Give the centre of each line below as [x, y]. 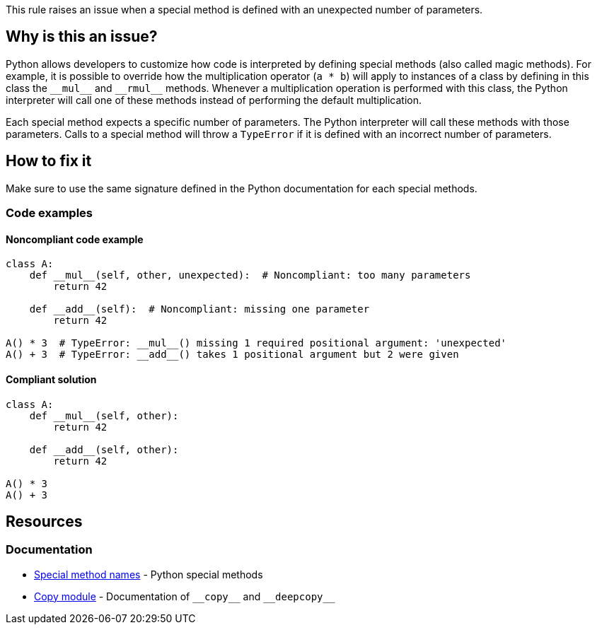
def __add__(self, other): [104, 449]
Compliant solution [51, 379]
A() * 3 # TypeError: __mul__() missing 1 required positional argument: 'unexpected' [256, 343]
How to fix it [49, 161]
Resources [44, 521]
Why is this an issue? [82, 37]
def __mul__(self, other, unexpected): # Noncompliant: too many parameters [250, 275]
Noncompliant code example [75, 239]
